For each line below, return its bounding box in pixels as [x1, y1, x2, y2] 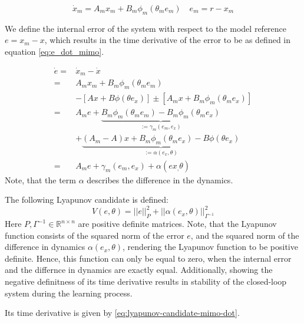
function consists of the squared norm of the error [5, 229, 184, 241]
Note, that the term [5, 173, 76, 186]
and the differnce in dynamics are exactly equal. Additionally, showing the [5, 263, 273, 276]
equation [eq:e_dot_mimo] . [5, 45, 104, 57]
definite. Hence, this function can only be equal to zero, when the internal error [5, 252, 292, 264]
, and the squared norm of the [190, 229, 299, 241]
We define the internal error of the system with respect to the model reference [5, 22, 287, 34]
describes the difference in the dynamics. [87, 173, 233, 186]
